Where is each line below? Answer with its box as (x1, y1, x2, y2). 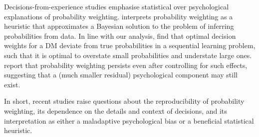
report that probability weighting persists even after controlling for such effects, (4, 60, 248, 70)
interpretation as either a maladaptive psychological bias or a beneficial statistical (4, 115, 254, 126)
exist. (4, 79, 20, 89)
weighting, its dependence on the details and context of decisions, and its (4, 105, 227, 116)
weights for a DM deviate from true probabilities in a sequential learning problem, (4, 40, 256, 51)
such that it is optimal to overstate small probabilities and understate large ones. (4, 50, 252, 60)
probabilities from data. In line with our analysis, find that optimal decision (4, 30, 236, 41)
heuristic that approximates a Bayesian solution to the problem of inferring (4, 21, 234, 31)
